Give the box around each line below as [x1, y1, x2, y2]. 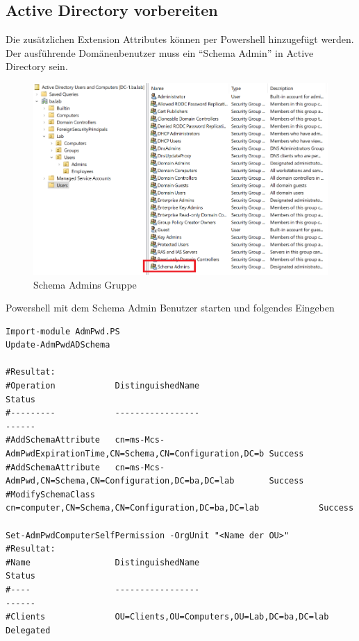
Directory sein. [6, 59, 68, 74]
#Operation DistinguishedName [6, 381, 200, 391]
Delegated [6, 625, 51, 635]
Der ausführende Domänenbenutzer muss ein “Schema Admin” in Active [6, 45, 314, 60]
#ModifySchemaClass [6, 489, 95, 499]
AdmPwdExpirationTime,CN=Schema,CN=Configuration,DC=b [6, 449, 265, 459]
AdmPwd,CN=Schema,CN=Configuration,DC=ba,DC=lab [6, 476, 235, 486]
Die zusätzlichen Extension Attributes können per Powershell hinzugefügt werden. [6, 32, 354, 46]
